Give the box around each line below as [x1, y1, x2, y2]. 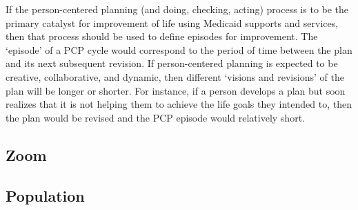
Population [6, 184, 85, 206]
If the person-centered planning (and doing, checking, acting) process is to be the [6, 2, 349, 16]
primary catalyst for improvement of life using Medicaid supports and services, [6, 15, 339, 30]
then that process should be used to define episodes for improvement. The [6, 29, 318, 44]
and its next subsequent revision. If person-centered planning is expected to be [6, 56, 338, 70]
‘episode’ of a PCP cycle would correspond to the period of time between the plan [6, 42, 352, 57]
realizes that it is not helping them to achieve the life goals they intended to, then [6, 97, 352, 111]
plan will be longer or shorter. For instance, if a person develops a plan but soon [6, 83, 346, 97]
